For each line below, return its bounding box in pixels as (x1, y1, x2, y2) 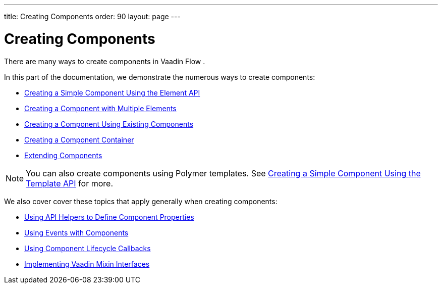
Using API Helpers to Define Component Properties (24, 212, 194, 221)
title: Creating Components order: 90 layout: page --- (4, 12, 181, 21)
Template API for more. (26, 178, 113, 188)
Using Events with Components (24, 228, 129, 237)
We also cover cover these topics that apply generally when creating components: (4, 197, 278, 206)
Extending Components (24, 151, 102, 160)
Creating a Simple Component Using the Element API (24, 88, 200, 97)
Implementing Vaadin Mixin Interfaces (24, 259, 150, 268)
